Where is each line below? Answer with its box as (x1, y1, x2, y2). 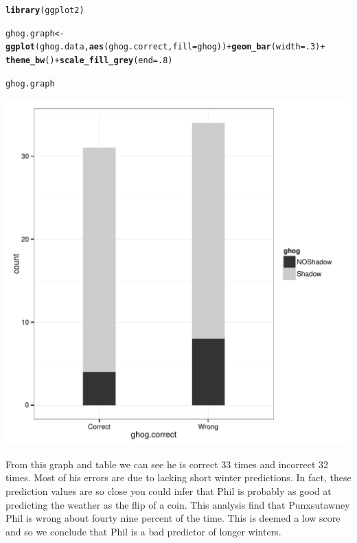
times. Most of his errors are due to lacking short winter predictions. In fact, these (5, 470, 352, 485)
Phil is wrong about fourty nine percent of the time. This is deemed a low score (5, 511, 341, 525)
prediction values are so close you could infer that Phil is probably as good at (5, 484, 332, 498)
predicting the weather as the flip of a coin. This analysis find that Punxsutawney (5, 497, 350, 511)
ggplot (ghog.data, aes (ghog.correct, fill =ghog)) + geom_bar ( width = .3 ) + (5, 42, 325, 52)
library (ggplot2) (5, 5, 84, 15)
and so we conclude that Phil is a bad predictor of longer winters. (5, 524, 281, 538)
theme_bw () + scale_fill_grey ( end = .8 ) (5, 55, 173, 65)
